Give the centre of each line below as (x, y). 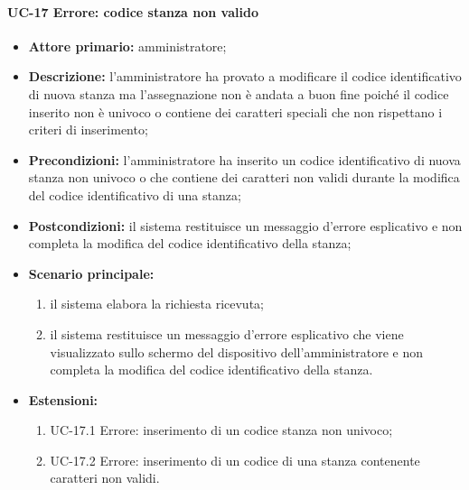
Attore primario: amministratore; (127, 46)
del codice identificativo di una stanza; (135, 194)
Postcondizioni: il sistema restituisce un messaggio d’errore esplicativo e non (245, 225)
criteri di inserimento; (88, 129)
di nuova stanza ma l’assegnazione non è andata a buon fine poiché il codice (239, 93)
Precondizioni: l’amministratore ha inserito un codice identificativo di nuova (244, 159)
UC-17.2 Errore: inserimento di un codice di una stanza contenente (235, 460)
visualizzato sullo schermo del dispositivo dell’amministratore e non (237, 351)
